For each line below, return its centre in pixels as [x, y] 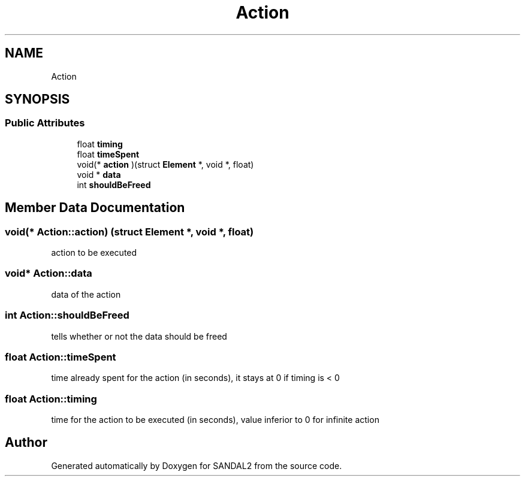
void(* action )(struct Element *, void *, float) [165, 164]
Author [26, 443]
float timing [100, 144]
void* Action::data [49, 273]
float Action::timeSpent [61, 357]
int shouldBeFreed [114, 184]
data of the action [86, 294]
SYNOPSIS [37, 99]
